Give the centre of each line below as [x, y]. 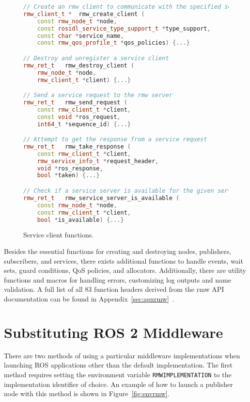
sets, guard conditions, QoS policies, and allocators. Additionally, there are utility [125, 270]
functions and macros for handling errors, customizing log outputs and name [117, 279]
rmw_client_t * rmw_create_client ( [84, 14]
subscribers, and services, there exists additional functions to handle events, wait [124, 260]
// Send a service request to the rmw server [98, 95]
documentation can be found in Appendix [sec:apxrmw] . [89, 298]
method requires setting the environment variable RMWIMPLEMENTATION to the [118, 374]
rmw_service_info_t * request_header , [98, 161]
